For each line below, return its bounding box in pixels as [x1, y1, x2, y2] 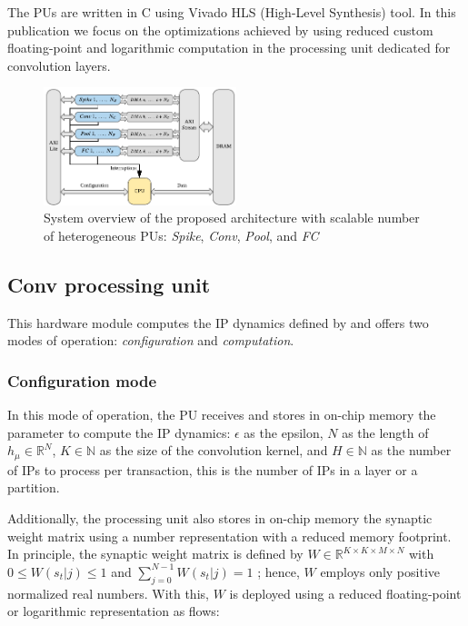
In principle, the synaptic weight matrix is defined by [7, 544, 304, 563]
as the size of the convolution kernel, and [99, 441, 328, 460]
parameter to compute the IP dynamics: [7, 422, 231, 442]
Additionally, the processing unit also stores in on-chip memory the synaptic [7, 509, 433, 528]
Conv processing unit [7, 270, 211, 298]
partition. [7, 478, 60, 497]
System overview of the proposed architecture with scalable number [44, 208, 420, 227]
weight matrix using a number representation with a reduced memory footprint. [7, 526, 452, 545]
